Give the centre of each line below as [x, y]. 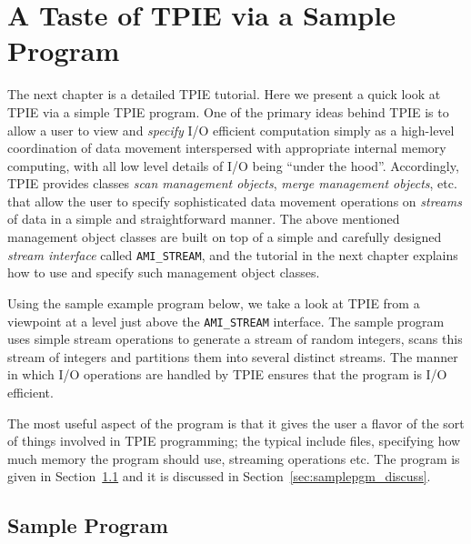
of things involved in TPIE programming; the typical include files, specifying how [234, 441]
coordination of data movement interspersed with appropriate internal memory [227, 148]
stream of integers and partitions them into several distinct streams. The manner [233, 356]
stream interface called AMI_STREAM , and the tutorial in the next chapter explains [233, 254]
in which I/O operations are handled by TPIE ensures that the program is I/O [227, 374]
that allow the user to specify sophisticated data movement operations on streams [235, 201]
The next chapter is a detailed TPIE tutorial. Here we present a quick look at [224, 94]
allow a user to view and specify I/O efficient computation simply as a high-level [231, 130]
